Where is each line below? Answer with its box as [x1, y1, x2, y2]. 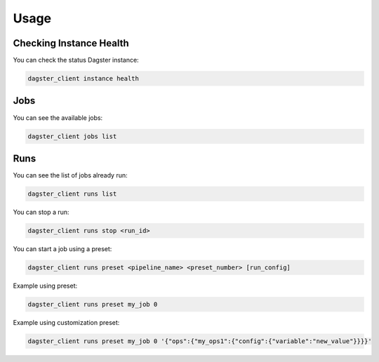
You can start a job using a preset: [13, 244, 112, 253]
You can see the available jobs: [13, 113, 103, 122]
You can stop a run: [13, 208, 69, 216]
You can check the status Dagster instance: [13, 56, 140, 65]
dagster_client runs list [27, 190, 117, 198]
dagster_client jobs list [27, 132, 117, 140]
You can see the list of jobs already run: [13, 171, 128, 180]
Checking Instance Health [13, 37, 129, 49]
